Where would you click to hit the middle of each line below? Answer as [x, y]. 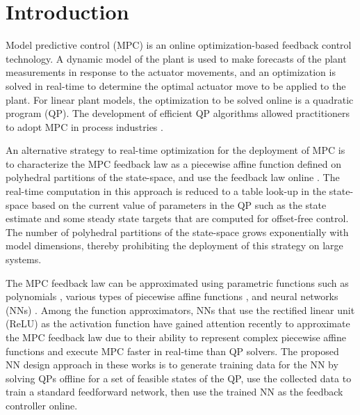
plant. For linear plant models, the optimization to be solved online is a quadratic [180, 99]
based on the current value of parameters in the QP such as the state [179, 204]
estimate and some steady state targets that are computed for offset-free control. [177, 218]
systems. [24, 259]
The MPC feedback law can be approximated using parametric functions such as [177, 282]
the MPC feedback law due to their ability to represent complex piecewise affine [176, 337]
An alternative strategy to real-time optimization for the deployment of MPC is [175, 150]
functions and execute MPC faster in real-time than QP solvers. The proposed [172, 351]
